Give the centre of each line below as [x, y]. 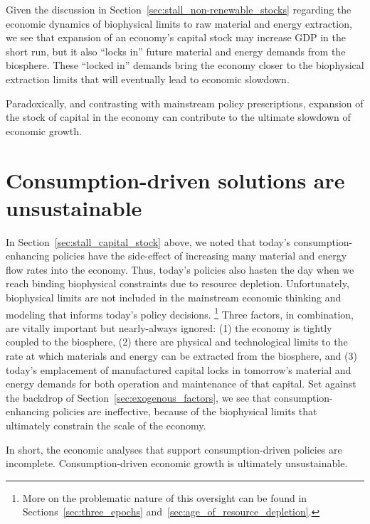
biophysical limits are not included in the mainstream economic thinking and [174, 298]
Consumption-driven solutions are [175, 180]
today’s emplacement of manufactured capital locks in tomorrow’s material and [179, 369]
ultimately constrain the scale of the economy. [106, 426]
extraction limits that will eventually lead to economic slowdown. [148, 79]
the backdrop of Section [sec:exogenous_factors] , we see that [138, 397]
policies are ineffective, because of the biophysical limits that [185, 411]
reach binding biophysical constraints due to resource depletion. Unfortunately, [178, 283]
